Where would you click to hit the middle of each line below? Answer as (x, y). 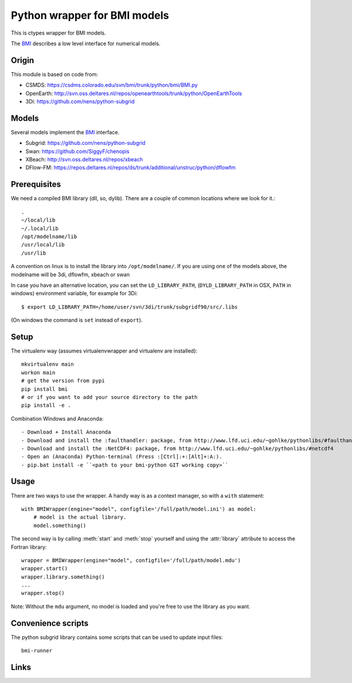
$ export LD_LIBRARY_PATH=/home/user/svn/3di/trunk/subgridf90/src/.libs (130, 307)
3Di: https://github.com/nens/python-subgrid (80, 102)
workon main (38, 372)
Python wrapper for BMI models (90, 15)
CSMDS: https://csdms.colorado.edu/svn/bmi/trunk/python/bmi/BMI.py (111, 85)
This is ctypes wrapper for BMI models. (58, 33)
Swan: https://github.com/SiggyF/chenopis (77, 151)
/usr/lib (34, 253)
